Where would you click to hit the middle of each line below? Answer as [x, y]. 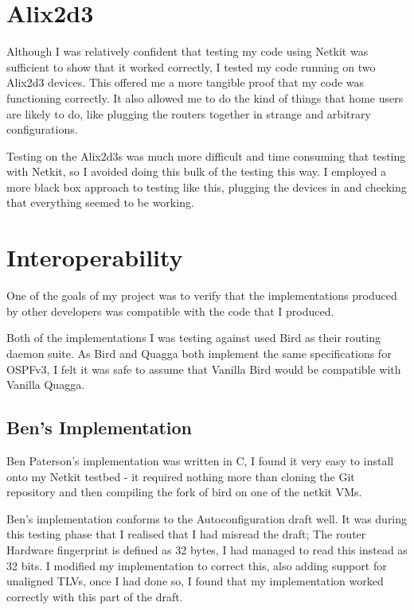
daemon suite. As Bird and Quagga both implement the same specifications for [199, 353]
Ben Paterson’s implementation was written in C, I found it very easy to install [200, 460]
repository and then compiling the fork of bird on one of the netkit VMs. [184, 492]
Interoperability [95, 257]
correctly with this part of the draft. [95, 596]
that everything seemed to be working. [100, 202]
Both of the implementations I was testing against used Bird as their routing [193, 338]
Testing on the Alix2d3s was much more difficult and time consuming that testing [206, 155]
